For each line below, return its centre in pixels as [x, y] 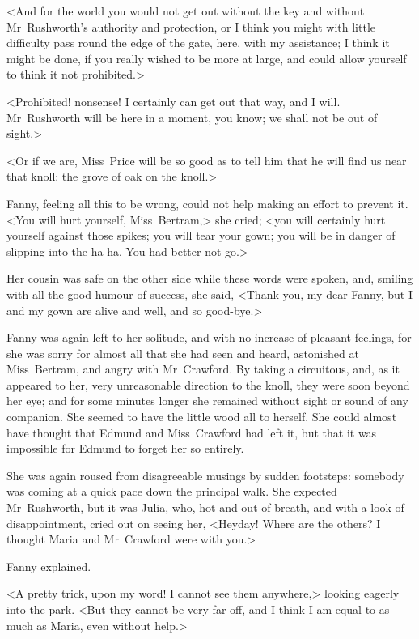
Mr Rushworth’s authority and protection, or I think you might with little [191, 26]
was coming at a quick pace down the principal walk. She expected [172, 491]
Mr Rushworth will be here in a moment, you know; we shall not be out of [192, 117]
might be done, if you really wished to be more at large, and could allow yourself [207, 58]
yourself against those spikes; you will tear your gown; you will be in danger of [201, 235]
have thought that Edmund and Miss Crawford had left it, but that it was [192, 432]
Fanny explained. [49, 566]
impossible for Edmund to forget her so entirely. [125, 448]
